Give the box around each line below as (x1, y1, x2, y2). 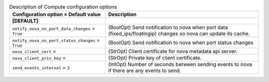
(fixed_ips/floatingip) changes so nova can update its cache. (108, 30, 250, 37)
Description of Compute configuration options (9, 3, 117, 10)
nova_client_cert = (12, 48, 57, 55)
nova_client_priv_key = (12, 55, 66, 62)
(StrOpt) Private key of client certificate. (108, 55, 202, 62)
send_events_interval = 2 (12, 64, 70, 71)
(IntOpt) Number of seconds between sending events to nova (108, 61, 253, 68)
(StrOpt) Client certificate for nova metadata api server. (108, 48, 238, 55)
